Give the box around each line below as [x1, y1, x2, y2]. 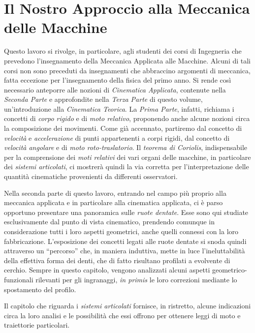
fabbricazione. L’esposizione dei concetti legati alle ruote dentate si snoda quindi [4, 236, 247, 246]
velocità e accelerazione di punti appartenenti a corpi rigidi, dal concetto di [4, 132, 230, 143]
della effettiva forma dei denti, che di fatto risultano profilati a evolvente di [4, 255, 230, 265]
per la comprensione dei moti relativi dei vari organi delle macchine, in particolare [4, 151, 251, 162]
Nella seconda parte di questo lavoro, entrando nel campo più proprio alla [4, 187, 226, 198]
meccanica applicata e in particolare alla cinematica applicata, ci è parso [4, 197, 223, 208]
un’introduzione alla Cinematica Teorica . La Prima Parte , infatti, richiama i [4, 103, 234, 114]
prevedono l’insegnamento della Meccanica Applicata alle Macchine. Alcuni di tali [4, 55, 251, 65]
